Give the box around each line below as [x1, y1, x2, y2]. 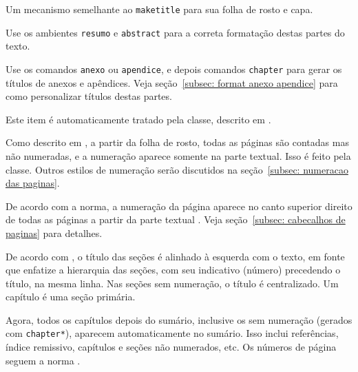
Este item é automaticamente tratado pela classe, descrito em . [6, 112, 271, 126]
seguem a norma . [6, 353, 81, 367]
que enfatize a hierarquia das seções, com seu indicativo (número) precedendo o [6, 262, 341, 277]
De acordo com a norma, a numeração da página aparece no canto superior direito [6, 198, 352, 213]
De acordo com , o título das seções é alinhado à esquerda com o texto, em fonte [6, 249, 345, 263]
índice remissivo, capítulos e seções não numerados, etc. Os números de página [6, 340, 337, 354]
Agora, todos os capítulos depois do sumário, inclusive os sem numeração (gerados [6, 312, 352, 327]
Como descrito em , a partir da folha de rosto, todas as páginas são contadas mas [6, 135, 349, 149]
